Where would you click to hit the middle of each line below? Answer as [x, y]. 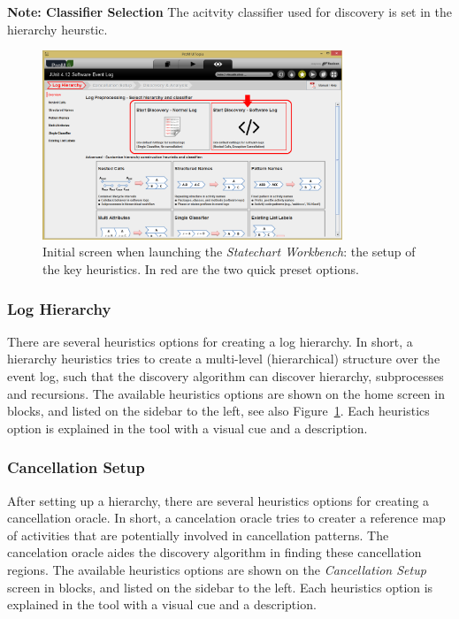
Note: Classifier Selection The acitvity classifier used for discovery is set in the [230, 11]
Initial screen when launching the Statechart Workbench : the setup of [229, 252]
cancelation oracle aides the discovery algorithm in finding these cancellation [214, 552]
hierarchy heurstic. [57, 29]
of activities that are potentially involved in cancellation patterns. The [198, 535]
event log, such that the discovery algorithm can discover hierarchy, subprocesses [226, 376]
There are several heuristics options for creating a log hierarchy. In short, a [210, 341]
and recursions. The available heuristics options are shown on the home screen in [226, 393]
